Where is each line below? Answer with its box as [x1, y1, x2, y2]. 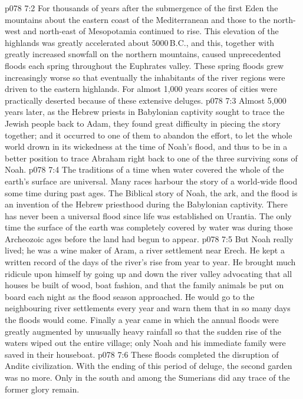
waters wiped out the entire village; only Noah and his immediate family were [5, 337, 286, 349]
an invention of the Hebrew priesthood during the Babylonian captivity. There [5, 198, 288, 210]
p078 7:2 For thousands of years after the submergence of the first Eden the [5, 2, 278, 14]
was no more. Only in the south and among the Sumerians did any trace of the [5, 371, 290, 383]
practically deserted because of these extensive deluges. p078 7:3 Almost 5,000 [5, 94, 286, 106]
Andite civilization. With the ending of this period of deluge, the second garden [5, 360, 292, 372]
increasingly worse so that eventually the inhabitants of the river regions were [5, 71, 285, 83]
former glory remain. [5, 382, 80, 395]
